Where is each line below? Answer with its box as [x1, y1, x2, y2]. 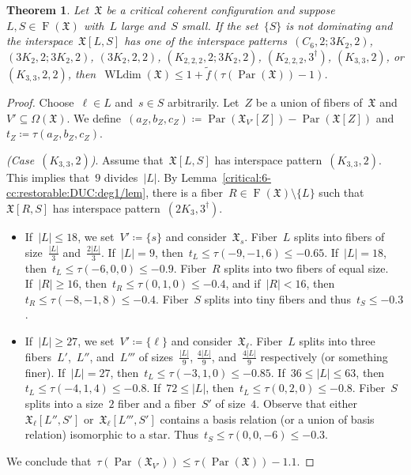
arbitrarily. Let [167, 94, 239, 110]
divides [104, 168, 138, 185]
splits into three [299, 333, 375, 349]
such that [319, 184, 364, 201]
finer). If [25, 364, 66, 380]
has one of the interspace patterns [124, 32, 287, 49]
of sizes [138, 348, 174, 364]
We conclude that [6, 452, 92, 469]
